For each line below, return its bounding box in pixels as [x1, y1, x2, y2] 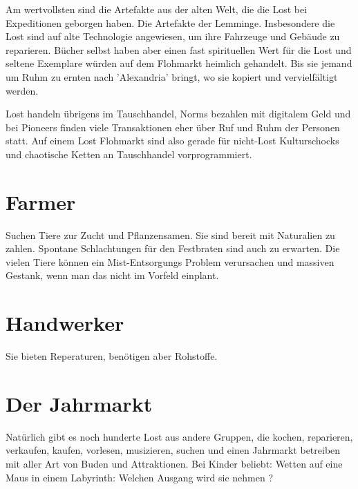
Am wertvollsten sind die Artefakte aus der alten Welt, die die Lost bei [6, 2, 308, 16]
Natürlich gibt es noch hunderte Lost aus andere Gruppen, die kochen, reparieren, [6, 429, 353, 443]
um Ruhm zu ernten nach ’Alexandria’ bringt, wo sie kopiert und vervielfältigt [6, 69, 338, 84]
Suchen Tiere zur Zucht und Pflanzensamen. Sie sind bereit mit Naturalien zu [6, 227, 335, 242]
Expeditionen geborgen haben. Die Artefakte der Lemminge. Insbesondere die [6, 15, 335, 30]
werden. [6, 83, 39, 97]
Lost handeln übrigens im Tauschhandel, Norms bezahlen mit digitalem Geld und [6, 106, 351, 121]
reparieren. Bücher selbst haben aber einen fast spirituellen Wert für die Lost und [6, 42, 352, 57]
